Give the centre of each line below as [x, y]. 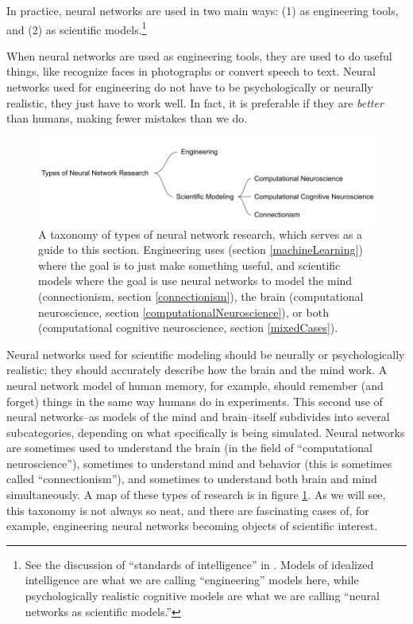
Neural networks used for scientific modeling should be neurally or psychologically [206, 354]
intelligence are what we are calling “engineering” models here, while [192, 580]
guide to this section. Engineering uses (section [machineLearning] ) [201, 250]
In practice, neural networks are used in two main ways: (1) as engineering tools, [203, 10]
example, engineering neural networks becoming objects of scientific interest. [192, 526]
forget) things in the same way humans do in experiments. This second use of [195, 401]
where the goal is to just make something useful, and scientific [189, 265]
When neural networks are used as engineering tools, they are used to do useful [199, 55]
